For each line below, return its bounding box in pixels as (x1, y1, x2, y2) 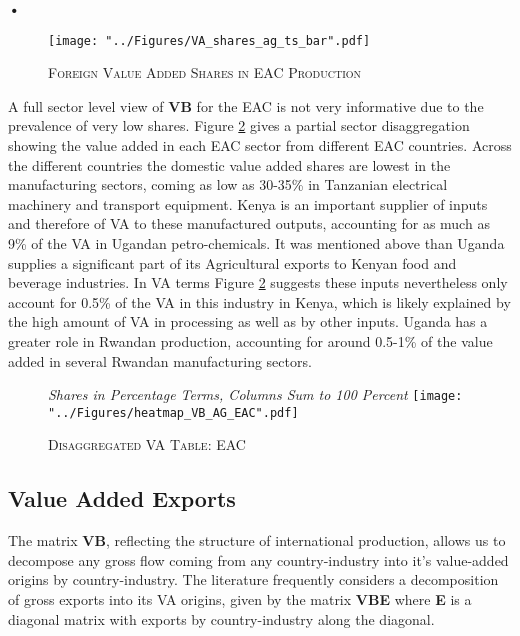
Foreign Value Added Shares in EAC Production (48, 62, 362, 83)
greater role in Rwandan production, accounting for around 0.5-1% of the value (8, 330, 493, 351)
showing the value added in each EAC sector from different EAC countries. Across (8, 135, 512, 156)
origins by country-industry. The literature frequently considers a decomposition (8, 569, 499, 590)
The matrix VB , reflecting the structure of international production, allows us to (8, 530, 506, 551)
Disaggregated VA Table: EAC (48, 434, 246, 455)
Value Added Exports (8, 483, 236, 514)
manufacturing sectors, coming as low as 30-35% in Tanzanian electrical (8, 174, 448, 195)
